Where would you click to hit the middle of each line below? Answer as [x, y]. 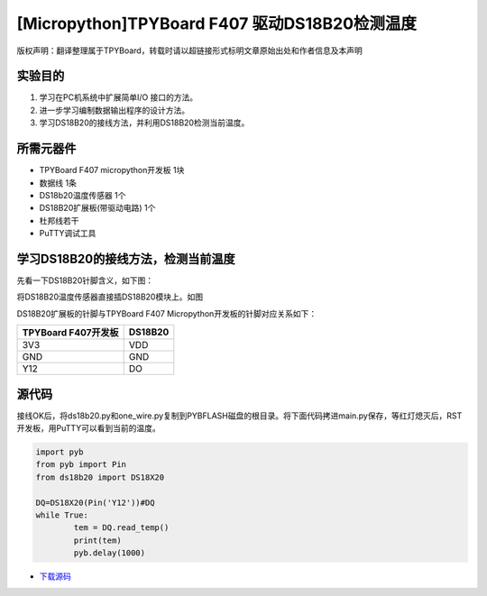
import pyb [60, 452]
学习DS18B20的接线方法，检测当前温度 [126, 258]
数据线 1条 [58, 183]
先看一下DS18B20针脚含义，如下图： [85, 280]
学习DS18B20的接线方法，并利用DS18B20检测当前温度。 [144, 123]
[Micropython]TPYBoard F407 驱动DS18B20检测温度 [217, 23]
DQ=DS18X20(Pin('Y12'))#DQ [95, 502]
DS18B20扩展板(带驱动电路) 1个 [97, 208]
